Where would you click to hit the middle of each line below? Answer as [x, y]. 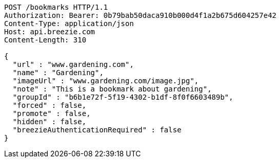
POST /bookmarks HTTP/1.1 [56, 7]
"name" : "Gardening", [58, 73]
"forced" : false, [49, 105]
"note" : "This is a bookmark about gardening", [112, 89]
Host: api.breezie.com [50, 32]
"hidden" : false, [49, 122]
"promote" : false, [52, 113]
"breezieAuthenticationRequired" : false [97, 130]
